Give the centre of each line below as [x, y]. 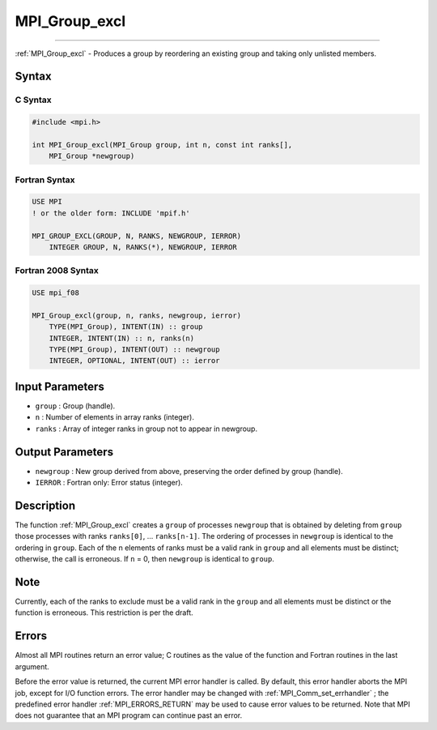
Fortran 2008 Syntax [57, 271]
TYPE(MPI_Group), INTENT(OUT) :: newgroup [134, 350]
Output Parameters [64, 452]
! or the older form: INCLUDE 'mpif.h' [111, 213]
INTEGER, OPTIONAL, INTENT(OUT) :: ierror [134, 361]
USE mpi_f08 [56, 293]
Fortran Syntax [45, 180]
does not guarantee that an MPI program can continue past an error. [129, 715]
